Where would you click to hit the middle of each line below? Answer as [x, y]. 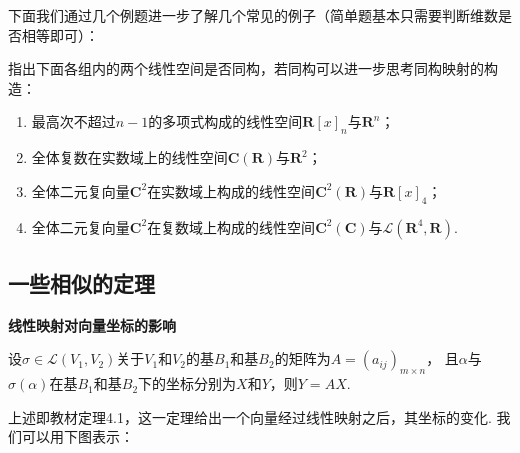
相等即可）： [60, 34]
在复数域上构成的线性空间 [231, 226]
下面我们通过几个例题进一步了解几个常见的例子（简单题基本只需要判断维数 [253, 15]
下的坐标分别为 [187, 383]
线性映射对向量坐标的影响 [92, 324]
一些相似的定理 [81, 282]
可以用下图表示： [77, 436]
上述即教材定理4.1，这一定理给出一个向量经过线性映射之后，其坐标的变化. [250, 416]
